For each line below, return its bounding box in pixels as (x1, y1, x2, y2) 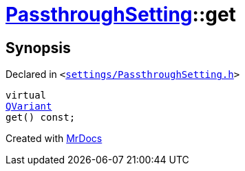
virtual (6, 90, 47, 101)
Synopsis (6, 39, 71, 57)
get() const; (6, 112, 76, 123)
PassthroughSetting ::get (6, 3, 236, 26)
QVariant (6, 101, 52, 112)
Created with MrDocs (6, 132, 103, 145)
